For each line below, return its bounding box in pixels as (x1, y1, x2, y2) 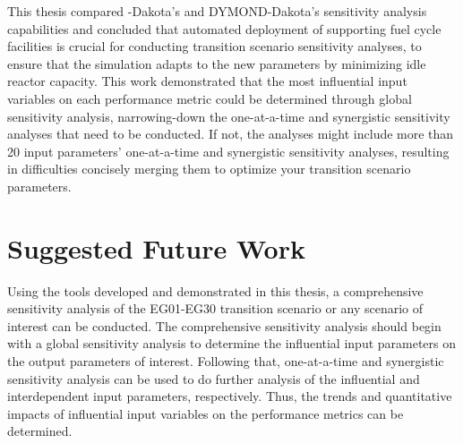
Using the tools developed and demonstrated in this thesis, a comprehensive (7, 281, 424, 300)
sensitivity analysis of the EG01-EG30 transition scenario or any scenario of (7, 299, 424, 318)
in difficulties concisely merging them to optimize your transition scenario (7, 159, 411, 178)
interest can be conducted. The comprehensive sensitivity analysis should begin (7, 316, 442, 335)
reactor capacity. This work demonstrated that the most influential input (7, 72, 407, 90)
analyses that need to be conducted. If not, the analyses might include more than (7, 124, 454, 143)
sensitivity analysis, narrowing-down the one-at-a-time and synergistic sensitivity (7, 106, 450, 125)
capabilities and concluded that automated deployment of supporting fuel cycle (7, 19, 442, 38)
